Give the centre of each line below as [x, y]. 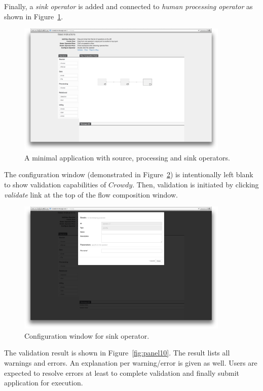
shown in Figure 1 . [34, 16]
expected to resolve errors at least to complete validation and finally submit [122, 372]
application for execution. [44, 383]
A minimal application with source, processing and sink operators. [127, 157]
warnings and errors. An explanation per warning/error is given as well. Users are [131, 362]
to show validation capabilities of [55, 184]
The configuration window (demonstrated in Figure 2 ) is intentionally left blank [129, 174]
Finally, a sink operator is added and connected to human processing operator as [128, 6]
